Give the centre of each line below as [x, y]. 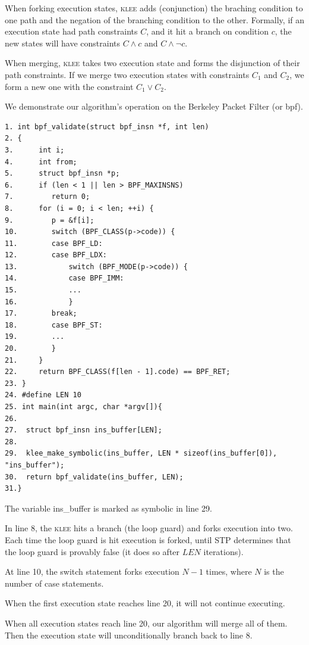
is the [274, 571]
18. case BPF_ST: [54, 325]
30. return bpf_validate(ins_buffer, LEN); [94, 477]
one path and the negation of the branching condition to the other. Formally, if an [154, 19]
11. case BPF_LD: [54, 243]
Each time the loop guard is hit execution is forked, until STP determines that [148, 539]
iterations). [223, 551]
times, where [229, 571]
